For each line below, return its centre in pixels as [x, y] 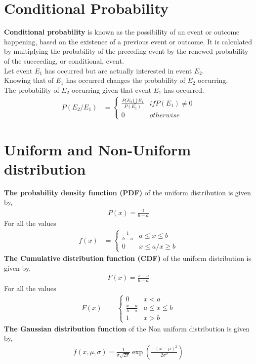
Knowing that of [29, 80]
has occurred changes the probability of [126, 80]
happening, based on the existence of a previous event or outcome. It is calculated [128, 41]
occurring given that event [112, 90]
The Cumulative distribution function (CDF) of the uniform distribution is [128, 258]
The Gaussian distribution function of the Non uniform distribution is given [127, 328]
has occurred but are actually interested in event [118, 70]
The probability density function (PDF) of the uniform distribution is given [128, 192]
